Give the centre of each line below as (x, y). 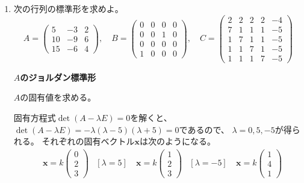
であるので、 (204, 129)
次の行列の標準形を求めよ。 (68, 8)
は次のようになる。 (177, 141)
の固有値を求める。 (58, 97)
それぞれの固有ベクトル (88, 141)
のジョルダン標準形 (58, 77)
